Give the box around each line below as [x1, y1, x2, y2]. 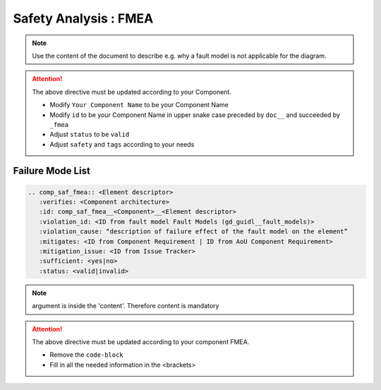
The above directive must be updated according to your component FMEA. [32, 337, 250, 346]
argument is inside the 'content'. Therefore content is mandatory [32, 302, 219, 310]
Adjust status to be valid [49, 130, 130, 139]
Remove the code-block [49, 351, 123, 359]
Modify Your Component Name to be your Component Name [49, 101, 229, 109]
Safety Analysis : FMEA [13, 11, 154, 26]
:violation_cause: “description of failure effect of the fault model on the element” [39, 228, 349, 236]
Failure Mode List [13, 165, 91, 177]
